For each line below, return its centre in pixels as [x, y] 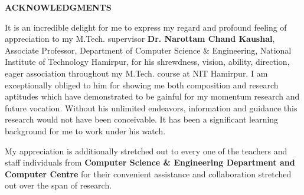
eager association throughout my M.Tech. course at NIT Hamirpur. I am [136, 73]
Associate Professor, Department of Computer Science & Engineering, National [148, 50]
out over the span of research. [58, 185]
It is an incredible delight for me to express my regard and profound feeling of [146, 27]
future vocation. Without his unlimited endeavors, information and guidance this [151, 108]
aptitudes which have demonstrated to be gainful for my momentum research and [152, 96]
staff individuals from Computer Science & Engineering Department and [150, 162]
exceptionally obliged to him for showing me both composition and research [142, 85]
